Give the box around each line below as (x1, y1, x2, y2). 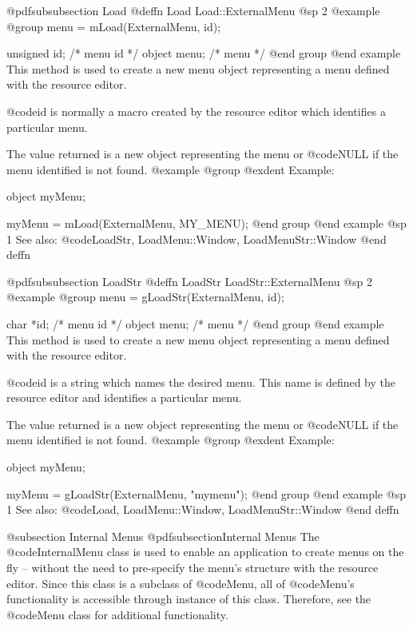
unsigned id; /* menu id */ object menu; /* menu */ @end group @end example (6, 45, 401, 62)
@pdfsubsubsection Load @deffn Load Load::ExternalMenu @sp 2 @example (6, 2, 380, 18)
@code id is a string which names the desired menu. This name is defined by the (6, 373, 396, 390)
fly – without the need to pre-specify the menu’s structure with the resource (6, 559, 379, 576)
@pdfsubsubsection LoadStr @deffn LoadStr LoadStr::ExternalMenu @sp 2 (6, 272, 372, 289)
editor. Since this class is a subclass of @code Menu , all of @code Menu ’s (6, 574, 355, 591)
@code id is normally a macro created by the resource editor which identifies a (6, 102, 386, 119)
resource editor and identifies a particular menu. (6, 389, 242, 406)
